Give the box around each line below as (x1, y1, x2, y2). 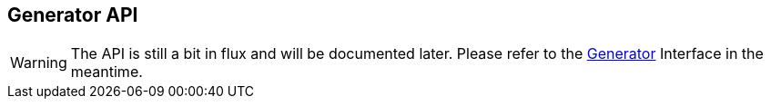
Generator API (7, 4, 138, 26)
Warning (10, 53, 67, 72)
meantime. (70, 63, 143, 82)
